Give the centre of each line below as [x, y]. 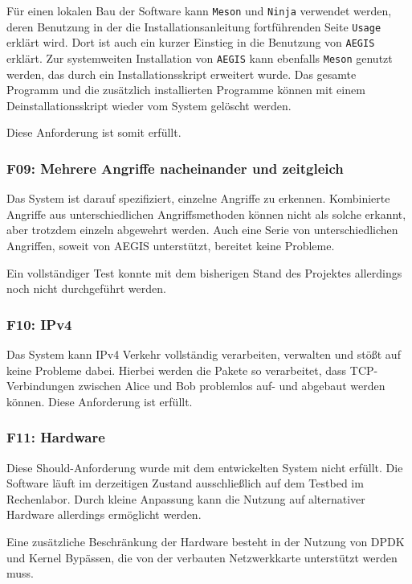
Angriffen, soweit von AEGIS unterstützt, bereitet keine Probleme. [171, 245]
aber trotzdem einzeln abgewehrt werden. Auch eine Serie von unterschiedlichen [202, 230]
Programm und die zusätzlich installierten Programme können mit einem [186, 90]
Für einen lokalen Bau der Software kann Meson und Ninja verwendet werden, [199, 10]
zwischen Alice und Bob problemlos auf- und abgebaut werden [232, 386]
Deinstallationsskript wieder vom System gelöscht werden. [149, 105]
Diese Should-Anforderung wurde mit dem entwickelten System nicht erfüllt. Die [205, 467]
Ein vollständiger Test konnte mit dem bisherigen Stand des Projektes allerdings [204, 272]
